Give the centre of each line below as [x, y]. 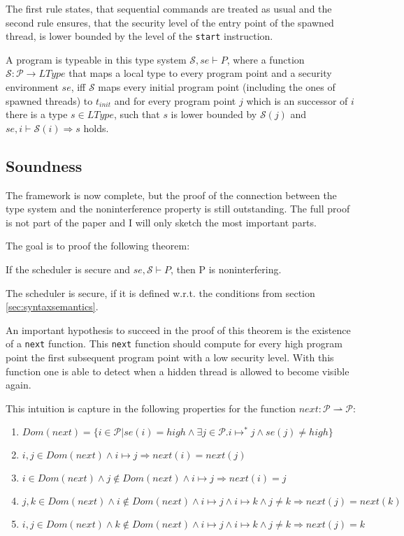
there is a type [37, 114]
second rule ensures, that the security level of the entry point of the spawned [170, 22]
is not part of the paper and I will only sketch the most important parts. [161, 222]
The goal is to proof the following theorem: [98, 246]
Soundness [44, 165]
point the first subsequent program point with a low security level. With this [170, 357]
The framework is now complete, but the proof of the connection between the [171, 195]
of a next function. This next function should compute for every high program [174, 343]
